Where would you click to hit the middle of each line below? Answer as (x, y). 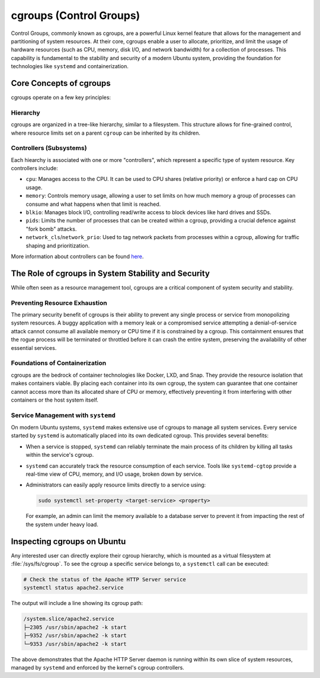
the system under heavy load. (62, 524)
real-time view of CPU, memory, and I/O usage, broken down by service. (114, 474)
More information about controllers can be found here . (77, 256)
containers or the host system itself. (55, 400)
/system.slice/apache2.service (69, 619)
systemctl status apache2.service (73, 588)
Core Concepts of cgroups (61, 83)
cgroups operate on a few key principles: (61, 97)
